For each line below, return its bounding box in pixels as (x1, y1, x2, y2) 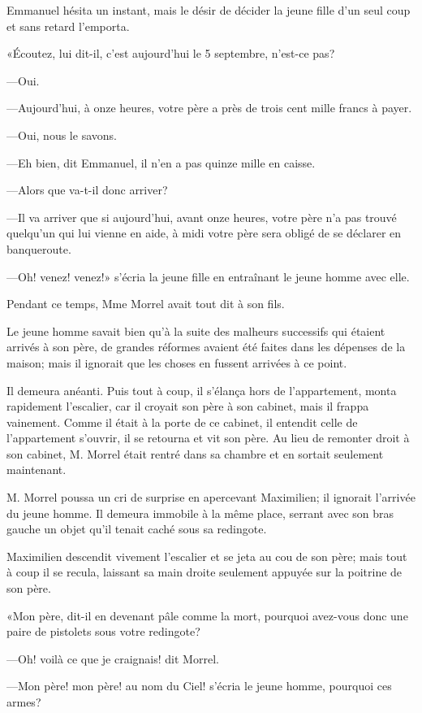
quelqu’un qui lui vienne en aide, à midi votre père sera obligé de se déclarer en (6, 224, 402, 241)
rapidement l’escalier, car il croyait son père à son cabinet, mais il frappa (6, 398, 369, 415)
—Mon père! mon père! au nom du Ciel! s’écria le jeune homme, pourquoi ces (6, 677, 392, 694)
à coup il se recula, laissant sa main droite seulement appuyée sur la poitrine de (6, 563, 403, 580)
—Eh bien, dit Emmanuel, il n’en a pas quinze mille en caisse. (6, 154, 316, 171)
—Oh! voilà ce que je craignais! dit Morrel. (6, 650, 219, 667)
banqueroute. (6, 240, 71, 257)
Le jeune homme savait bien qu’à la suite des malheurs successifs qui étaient (6, 322, 385, 339)
